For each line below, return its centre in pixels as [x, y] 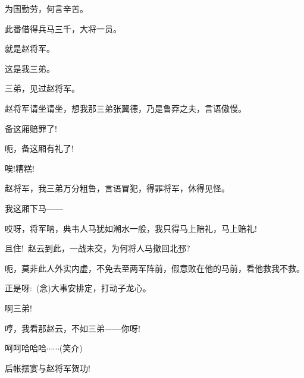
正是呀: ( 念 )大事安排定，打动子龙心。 [78, 288]
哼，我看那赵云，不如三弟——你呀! [73, 328]
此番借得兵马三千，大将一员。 [63, 28]
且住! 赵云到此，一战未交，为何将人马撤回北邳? [98, 248]
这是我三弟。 [30, 68]
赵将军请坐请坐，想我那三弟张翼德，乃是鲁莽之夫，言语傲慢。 [126, 108]
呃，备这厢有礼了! [39, 148]
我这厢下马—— [34, 208]
